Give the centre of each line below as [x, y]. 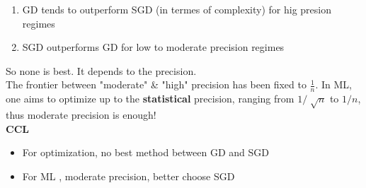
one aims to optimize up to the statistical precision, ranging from [150, 99]
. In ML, [334, 84]
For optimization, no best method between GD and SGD [145, 152]
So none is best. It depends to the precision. [101, 70]
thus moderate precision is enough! [81, 114]
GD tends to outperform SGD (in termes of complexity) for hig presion [177, 9]
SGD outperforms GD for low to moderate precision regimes [153, 47]
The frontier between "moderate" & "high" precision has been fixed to [156, 84]
